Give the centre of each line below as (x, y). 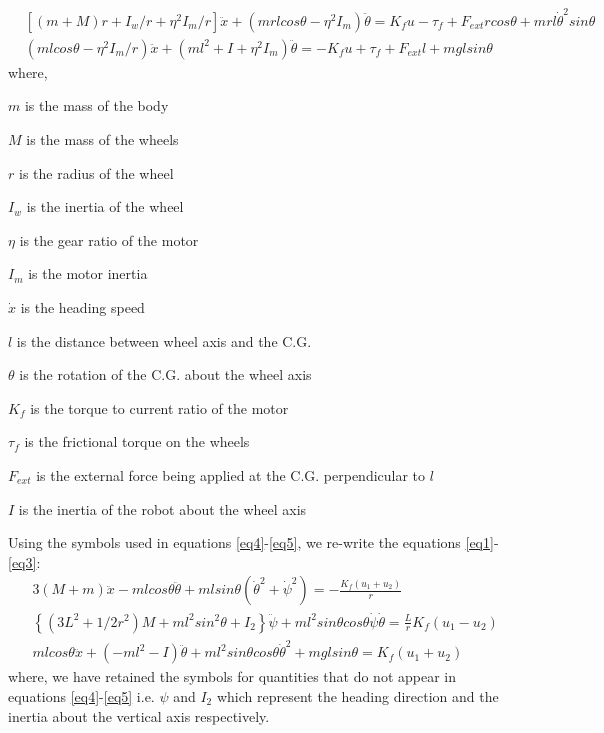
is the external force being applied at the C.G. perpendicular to (231, 474)
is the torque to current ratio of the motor (159, 407)
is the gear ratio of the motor (109, 239)
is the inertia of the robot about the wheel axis (162, 508)
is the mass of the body (96, 105)
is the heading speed (82, 306)
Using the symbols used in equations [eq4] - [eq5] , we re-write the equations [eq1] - (253, 542)
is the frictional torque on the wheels (137, 441)
